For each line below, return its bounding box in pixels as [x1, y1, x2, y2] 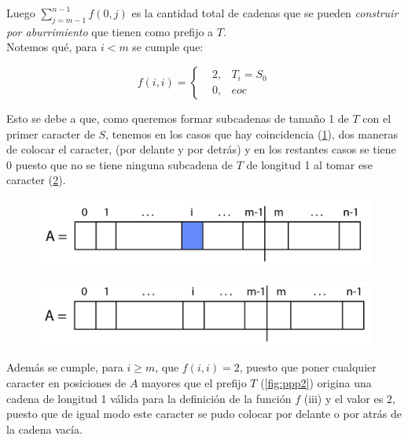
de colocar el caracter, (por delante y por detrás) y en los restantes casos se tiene [6, 141, 396, 157]
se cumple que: [132, 39, 204, 55]
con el [362, 109, 391, 126]
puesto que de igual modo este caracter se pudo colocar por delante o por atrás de [6, 405, 402, 422]
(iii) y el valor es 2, [303, 390, 395, 406]
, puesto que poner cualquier [239, 359, 377, 375]
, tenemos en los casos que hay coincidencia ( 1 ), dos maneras [105, 125, 399, 142]
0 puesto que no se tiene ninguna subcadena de [6, 156, 233, 172]
